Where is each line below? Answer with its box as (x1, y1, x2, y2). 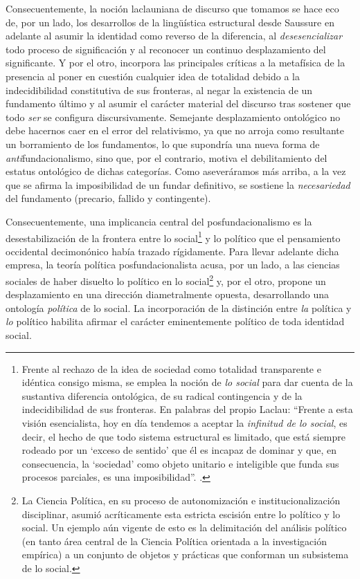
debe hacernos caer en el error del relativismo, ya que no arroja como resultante (6, 123, 344, 138)
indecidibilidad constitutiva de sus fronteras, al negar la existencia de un (6, 82, 313, 97)
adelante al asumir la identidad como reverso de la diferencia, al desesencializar (6, 28, 343, 43)
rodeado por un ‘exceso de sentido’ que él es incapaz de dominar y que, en (21, 443, 336, 457)
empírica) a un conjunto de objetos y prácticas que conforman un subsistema (21, 547, 349, 562)
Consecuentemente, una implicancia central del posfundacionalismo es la (6, 214, 312, 228)
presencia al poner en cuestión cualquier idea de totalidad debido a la (6, 68, 300, 83)
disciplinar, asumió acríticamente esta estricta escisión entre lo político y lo (21, 506, 341, 521)
